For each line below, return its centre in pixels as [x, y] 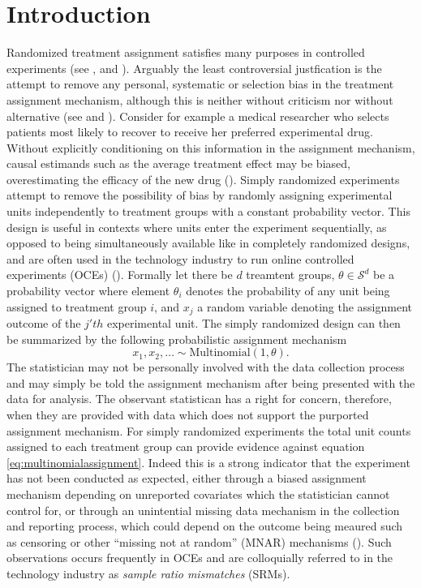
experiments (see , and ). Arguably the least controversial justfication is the [194, 68]
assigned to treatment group [77, 306]
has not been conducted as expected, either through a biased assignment [187, 478]
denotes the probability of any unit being [288, 291]
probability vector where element [88, 291]
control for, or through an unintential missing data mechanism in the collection [203, 510]
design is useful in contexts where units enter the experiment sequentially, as [197, 227]
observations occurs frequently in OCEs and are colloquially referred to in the [200, 558]
